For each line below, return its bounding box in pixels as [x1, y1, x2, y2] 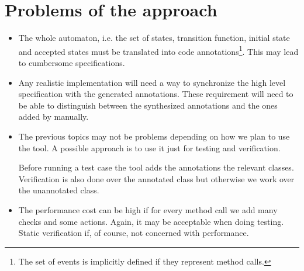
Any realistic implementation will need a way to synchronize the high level [18, 76, 286, 88]
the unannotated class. [18, 184, 99, 196]
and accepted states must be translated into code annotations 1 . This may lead [18, 43, 299, 57]
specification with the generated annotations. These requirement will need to [18, 88, 293, 100]
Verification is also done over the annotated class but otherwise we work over [18, 172, 295, 185]
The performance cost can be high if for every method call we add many [18, 203, 278, 216]
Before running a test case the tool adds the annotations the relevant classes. [18, 161, 294, 173]
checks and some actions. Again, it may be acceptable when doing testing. [18, 215, 284, 227]
